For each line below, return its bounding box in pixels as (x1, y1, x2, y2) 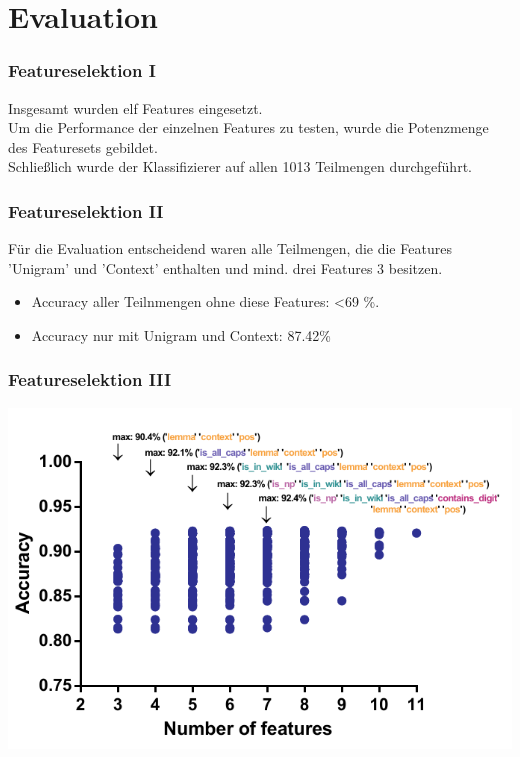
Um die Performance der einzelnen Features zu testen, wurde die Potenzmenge (8, 117, 489, 138)
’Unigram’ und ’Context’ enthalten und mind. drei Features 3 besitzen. (8, 257, 443, 278)
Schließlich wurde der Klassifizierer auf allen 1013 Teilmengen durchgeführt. (8, 156, 472, 177)
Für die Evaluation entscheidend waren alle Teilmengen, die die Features (8, 238, 452, 259)
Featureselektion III (8, 367, 172, 392)
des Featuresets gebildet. (8, 136, 158, 157)
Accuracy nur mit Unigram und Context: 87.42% (31, 324, 331, 345)
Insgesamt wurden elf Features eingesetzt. (8, 97, 263, 118)
